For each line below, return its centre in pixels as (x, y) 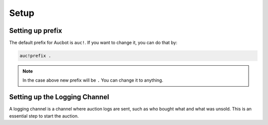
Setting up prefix (35, 31)
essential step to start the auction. (44, 116)
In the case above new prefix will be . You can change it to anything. (93, 80)
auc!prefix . (35, 56)
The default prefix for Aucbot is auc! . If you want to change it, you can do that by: (93, 43)
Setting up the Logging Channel (59, 97)
